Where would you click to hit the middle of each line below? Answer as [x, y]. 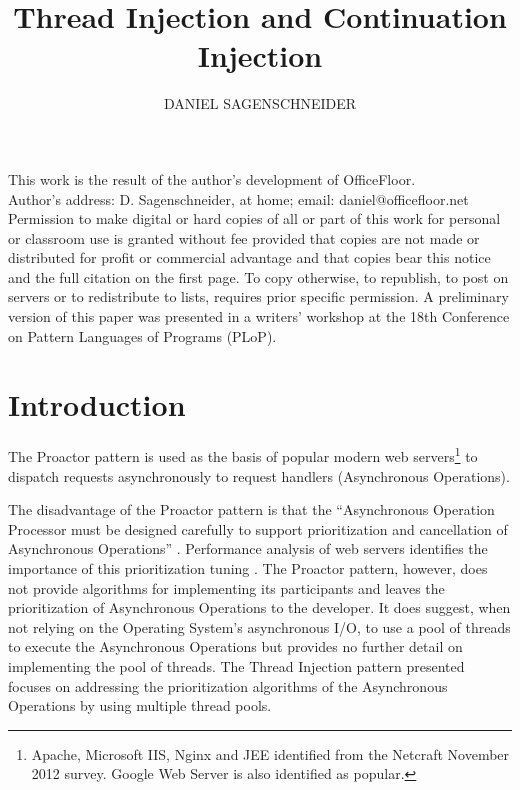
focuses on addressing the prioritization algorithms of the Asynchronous [228, 685]
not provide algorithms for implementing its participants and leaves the [226, 587]
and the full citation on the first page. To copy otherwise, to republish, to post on [258, 276]
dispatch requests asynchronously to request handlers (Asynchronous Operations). [259, 475]
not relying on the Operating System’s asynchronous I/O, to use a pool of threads [259, 626]
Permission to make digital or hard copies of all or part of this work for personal [254, 218]
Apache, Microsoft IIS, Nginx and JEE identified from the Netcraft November [270, 753]
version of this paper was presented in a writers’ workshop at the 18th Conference [259, 316]
